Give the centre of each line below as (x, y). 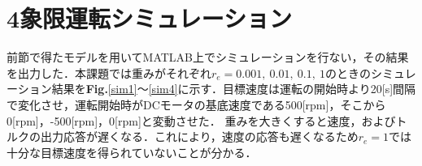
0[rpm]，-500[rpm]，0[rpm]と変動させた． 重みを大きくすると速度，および (201, 120)
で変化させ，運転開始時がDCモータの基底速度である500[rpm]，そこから (196, 104)
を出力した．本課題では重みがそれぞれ (109, 72)
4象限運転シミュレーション (149, 18)
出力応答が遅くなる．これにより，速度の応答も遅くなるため (199, 136)
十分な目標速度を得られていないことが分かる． (132, 152)
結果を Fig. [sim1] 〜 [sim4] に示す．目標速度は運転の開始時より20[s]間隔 (234, 89)
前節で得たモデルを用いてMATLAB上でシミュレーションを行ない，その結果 (208, 57)
